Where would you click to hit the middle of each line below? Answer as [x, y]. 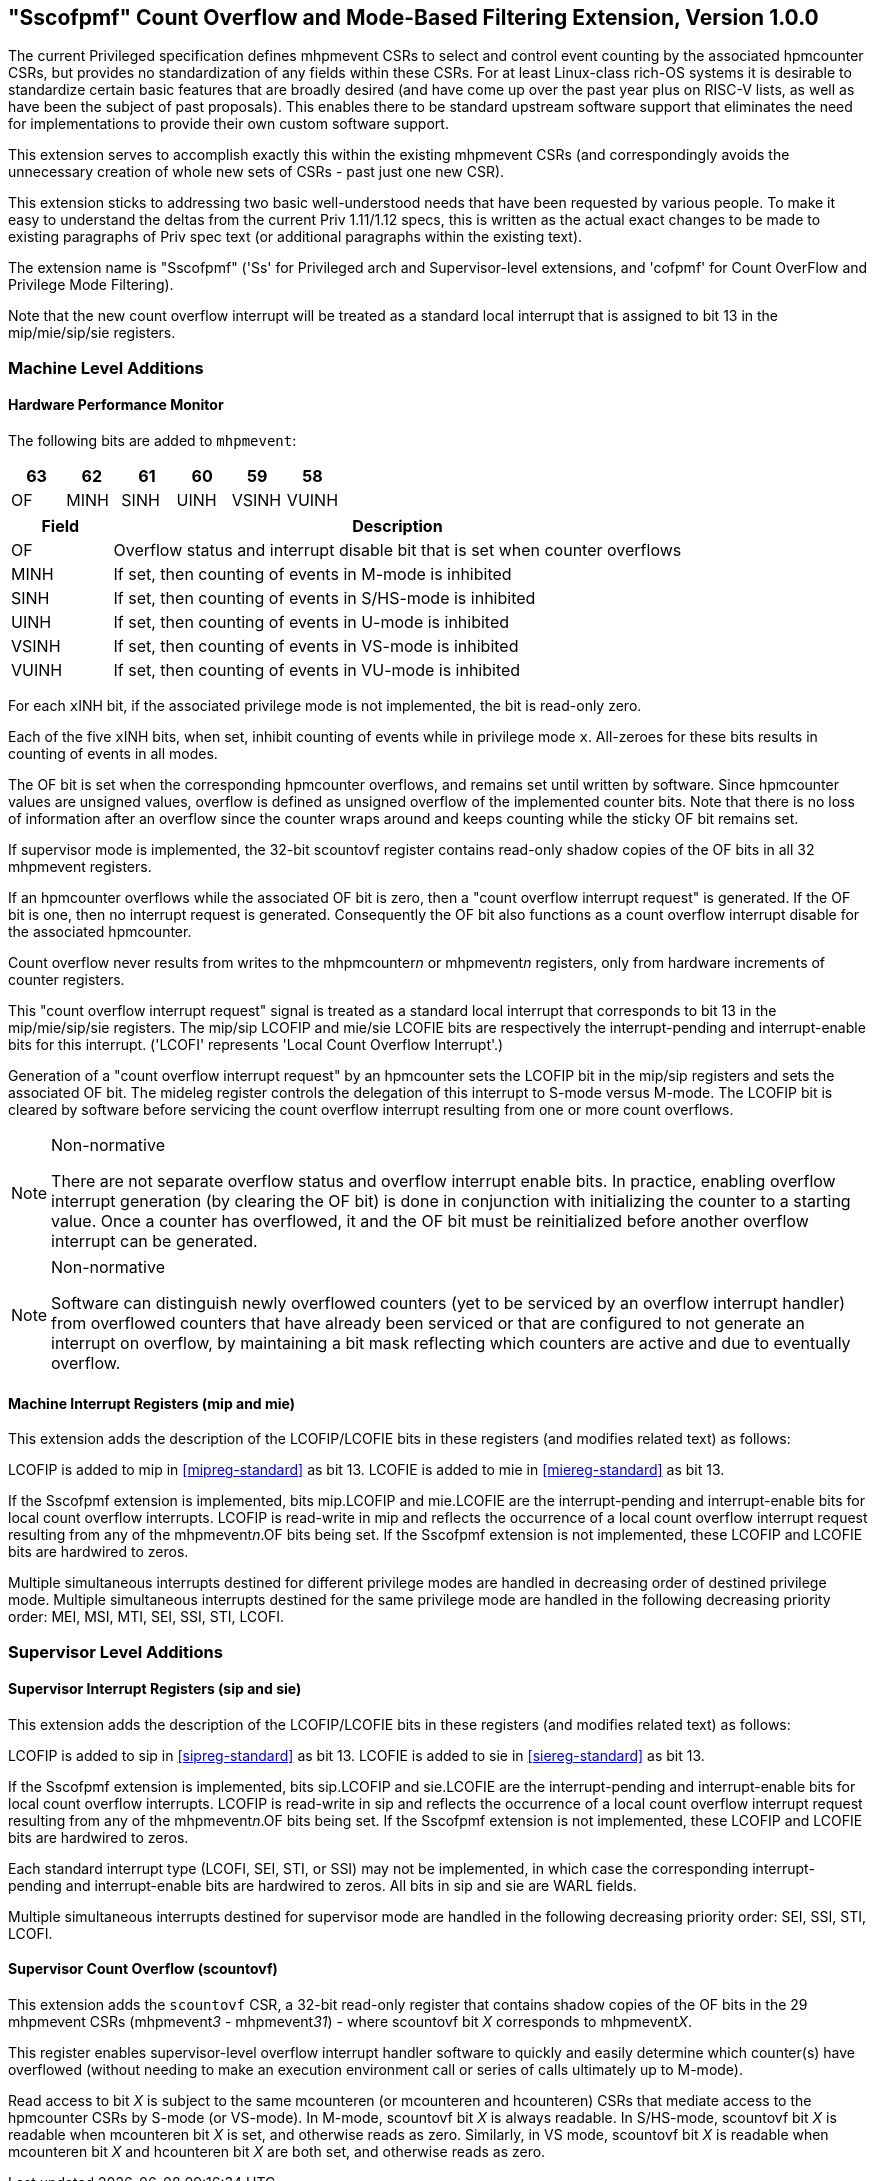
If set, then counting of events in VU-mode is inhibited [317, 670]
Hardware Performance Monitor [116, 405]
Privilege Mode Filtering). [91, 285]
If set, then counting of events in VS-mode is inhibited [316, 646]
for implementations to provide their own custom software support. [228, 124]
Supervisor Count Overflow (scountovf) [143, 1969]
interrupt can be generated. [154, 1241]
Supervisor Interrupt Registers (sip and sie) [155, 1689]
